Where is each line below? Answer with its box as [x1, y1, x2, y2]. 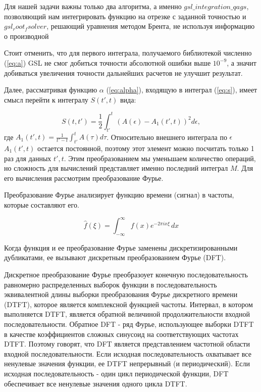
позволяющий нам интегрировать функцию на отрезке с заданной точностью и [4, 11, 246, 21]
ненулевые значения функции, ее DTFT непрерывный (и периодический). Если [4, 358, 250, 369]
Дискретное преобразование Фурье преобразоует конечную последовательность [4, 269, 248, 279]
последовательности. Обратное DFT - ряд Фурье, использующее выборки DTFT [4, 318, 254, 329]
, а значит [227, 57, 256, 68]
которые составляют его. [4, 199, 79, 210]
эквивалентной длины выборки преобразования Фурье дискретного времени [4, 289, 238, 300]
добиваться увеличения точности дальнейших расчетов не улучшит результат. [4, 67, 243, 78]
